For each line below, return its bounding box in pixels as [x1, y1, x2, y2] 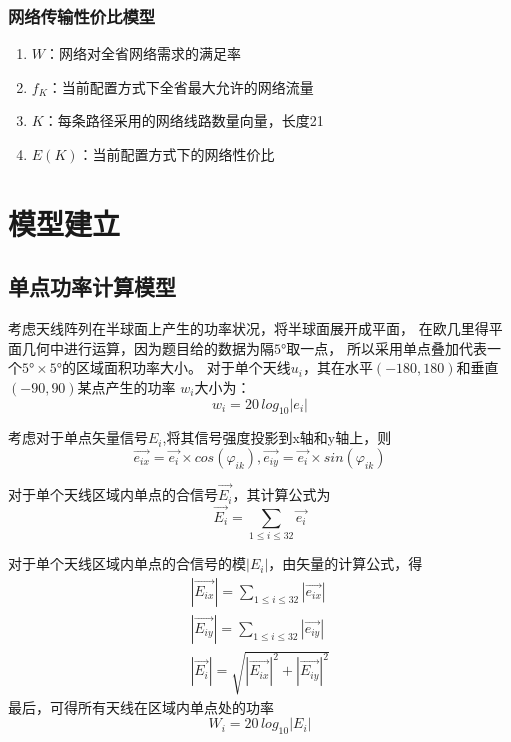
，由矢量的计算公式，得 [268, 553, 423, 574]
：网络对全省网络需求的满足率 [45, 43, 242, 64]
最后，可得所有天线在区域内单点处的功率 [8, 696, 274, 717]
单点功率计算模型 [8, 271, 176, 302]
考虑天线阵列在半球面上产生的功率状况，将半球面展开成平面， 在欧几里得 [8, 318, 489, 339]
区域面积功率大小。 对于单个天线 [76, 357, 291, 378]
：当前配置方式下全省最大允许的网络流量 [47, 76, 314, 97]
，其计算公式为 [232, 484, 331, 505]
